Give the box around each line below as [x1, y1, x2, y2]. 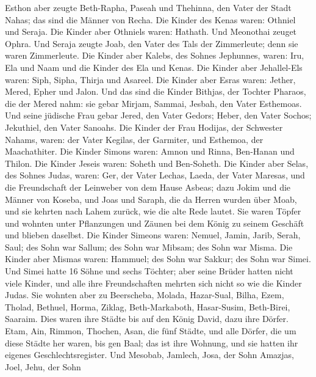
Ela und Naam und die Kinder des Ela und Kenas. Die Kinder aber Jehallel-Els [5, 60, 303, 73]
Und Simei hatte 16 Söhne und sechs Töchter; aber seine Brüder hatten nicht [5, 265, 293, 277]
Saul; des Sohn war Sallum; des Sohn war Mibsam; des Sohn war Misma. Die [5, 240, 293, 253]
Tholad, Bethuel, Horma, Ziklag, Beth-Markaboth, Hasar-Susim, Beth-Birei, [5, 300, 290, 313]
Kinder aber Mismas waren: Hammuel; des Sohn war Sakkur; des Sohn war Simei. [5, 252, 311, 265]
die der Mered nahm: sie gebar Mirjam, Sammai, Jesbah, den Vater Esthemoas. [5, 97, 302, 109]
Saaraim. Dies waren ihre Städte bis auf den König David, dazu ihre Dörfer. [5, 312, 289, 325]
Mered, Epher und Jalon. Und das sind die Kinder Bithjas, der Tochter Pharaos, [5, 85, 306, 98]
